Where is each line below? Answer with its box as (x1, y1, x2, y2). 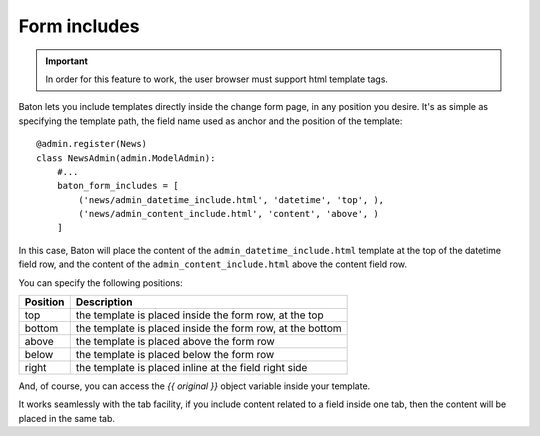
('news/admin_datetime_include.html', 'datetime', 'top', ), (78, 194, 385, 205)
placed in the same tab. (18, 412, 115, 424)
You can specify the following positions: (18, 276, 184, 289)
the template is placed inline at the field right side (75, 361, 308, 375)
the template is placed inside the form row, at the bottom (75, 321, 342, 335)
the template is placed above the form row (75, 335, 275, 349)
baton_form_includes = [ (56, 180, 179, 192)
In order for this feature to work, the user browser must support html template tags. (45, 73, 389, 85)
